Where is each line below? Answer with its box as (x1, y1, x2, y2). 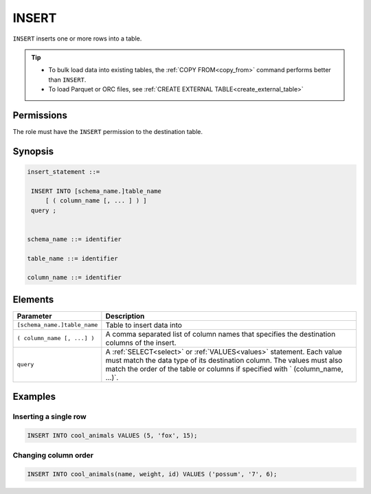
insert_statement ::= (27, 168, 100, 176)
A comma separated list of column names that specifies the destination (105, 329, 336, 339)
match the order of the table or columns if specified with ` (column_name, (105, 364, 344, 374)
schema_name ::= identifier (27, 235, 122, 243)
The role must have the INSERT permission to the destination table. (12, 128, 203, 136)
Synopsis (12, 145, 54, 157)
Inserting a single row (12, 412, 87, 422)
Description (105, 311, 145, 321)
